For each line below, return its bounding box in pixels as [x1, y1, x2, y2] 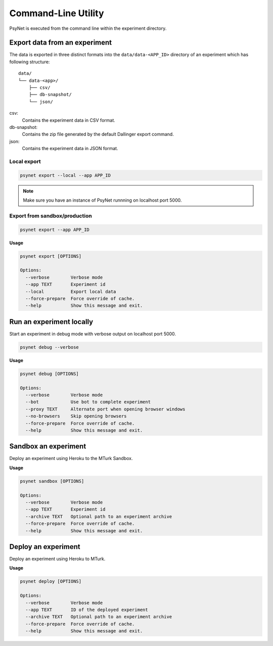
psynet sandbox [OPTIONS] [20, 478, 84, 484]
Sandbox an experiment [9, 442, 86, 451]
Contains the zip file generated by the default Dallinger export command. [22, 131, 174, 137]
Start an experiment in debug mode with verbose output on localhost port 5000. [9, 331, 176, 337]
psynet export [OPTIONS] [20, 253, 82, 259]
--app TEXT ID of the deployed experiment [25, 607, 149, 613]
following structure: [9, 59, 50, 65]
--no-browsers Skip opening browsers [25, 413, 127, 419]
